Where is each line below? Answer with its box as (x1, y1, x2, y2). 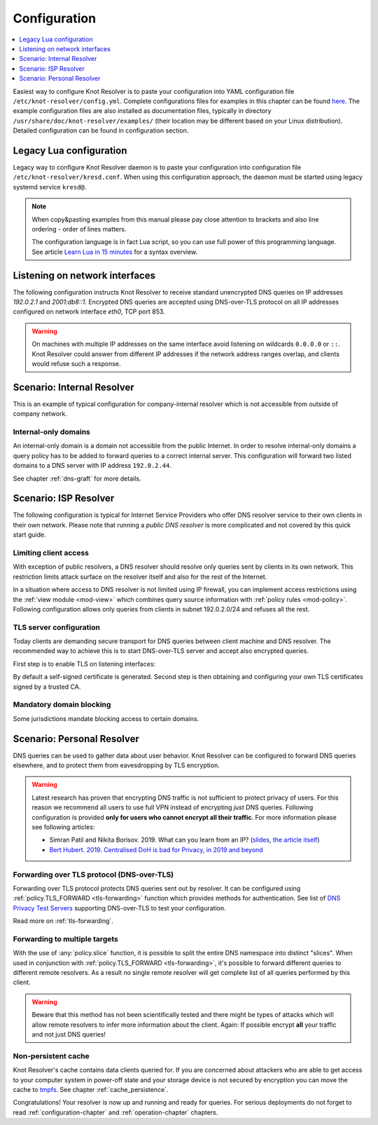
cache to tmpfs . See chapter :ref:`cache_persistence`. (13, 1085, 169, 1093)
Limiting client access (13, 548, 89, 558)
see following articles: (31, 823, 95, 831)
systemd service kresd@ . (13, 182, 87, 191)
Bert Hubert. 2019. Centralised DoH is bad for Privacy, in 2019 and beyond (49, 845, 263, 854)
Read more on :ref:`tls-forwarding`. (13, 917, 113, 925)
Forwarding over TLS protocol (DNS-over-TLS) (13, 870, 174, 880)
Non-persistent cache (13, 1051, 90, 1060)
